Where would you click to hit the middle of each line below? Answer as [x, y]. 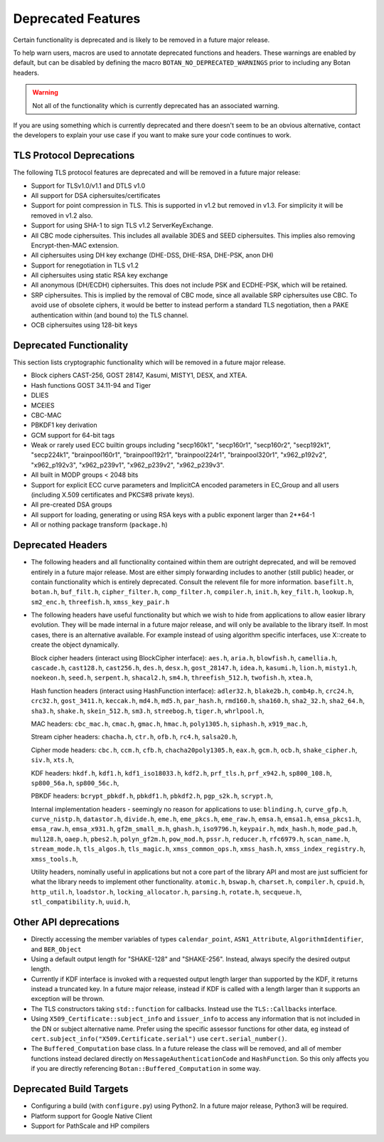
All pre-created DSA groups [71, 504]
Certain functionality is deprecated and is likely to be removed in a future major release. [142, 40]
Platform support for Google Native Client [92, 1116]
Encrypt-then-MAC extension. [75, 245]
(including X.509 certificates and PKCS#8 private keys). [113, 495]
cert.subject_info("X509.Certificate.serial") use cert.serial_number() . [159, 1039]
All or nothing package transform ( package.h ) [99, 525]
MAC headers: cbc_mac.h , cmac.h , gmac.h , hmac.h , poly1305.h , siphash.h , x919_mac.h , [169, 724]
